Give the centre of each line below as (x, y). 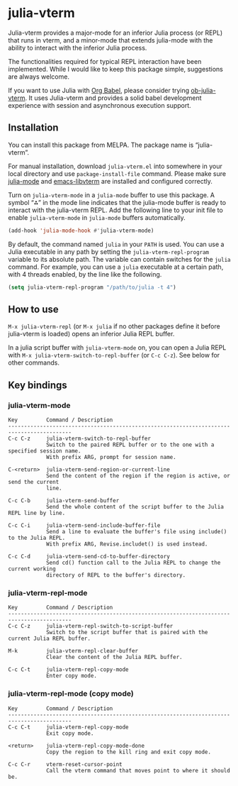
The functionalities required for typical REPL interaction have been (105, 61)
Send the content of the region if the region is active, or (138, 476)
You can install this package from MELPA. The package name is (101, 145)
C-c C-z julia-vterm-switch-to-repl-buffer (80, 438)
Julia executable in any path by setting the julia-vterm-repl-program (109, 251)
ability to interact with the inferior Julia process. (78, 48)
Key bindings (38, 385)
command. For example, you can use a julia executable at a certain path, (116, 267)
